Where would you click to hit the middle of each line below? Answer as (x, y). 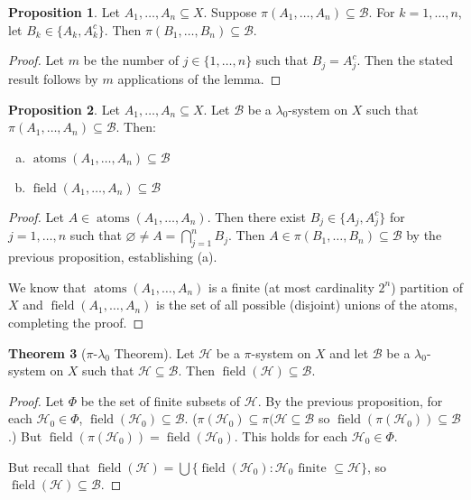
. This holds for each (291, 435)
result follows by (53, 78)
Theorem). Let (154, 352)
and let (349, 352)
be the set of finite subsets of (161, 400)
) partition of (427, 287)
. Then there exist (257, 216)
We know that (47, 287)
